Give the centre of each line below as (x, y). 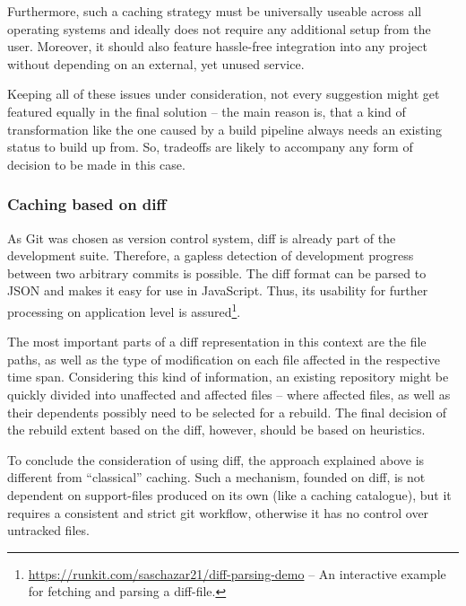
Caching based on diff (87, 204)
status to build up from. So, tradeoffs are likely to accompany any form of (210, 147)
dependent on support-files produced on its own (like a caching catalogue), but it (229, 494)
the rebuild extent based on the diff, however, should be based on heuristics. (216, 430)
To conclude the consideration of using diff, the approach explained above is (216, 459)
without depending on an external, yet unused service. (156, 63)
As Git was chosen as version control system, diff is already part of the (202, 237)
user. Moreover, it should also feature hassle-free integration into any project (217, 46)
